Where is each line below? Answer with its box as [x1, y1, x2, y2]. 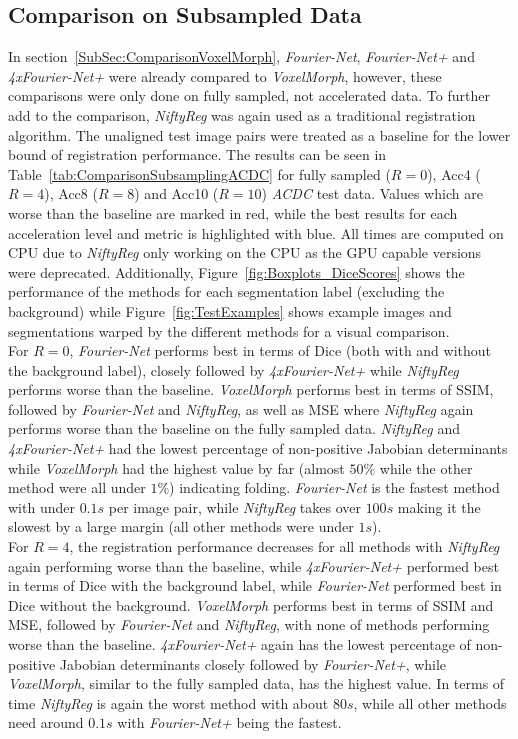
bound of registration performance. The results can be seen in [8, 144, 387, 165]
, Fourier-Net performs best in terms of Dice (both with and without [69, 340, 492, 361]
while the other [379, 457, 473, 478]
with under [8, 496, 75, 517]
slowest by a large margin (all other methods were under [8, 516, 354, 537]
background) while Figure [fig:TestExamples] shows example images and [8, 300, 452, 321]
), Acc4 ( [427, 163, 481, 184]
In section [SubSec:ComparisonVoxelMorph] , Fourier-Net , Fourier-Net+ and [8, 46, 475, 67]
